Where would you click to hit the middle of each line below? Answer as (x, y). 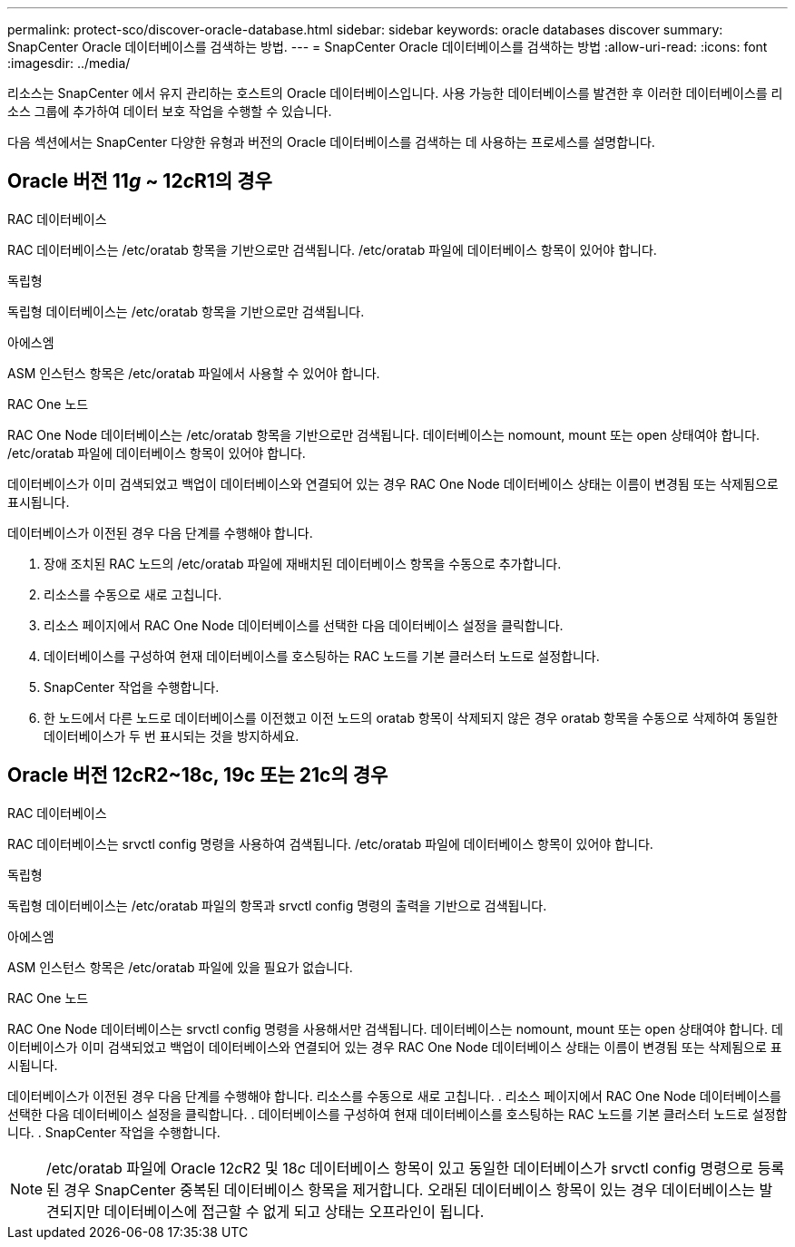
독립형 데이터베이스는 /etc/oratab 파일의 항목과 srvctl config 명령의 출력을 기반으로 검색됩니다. (277, 905)
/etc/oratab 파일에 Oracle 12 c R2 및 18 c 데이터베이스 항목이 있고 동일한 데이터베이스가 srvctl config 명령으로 (400, 1168)
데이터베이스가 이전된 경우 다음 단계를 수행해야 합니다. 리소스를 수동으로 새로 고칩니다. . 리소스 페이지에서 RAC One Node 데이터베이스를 (394, 1096)
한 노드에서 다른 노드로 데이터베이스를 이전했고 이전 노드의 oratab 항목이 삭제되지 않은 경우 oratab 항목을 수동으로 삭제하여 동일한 (411, 717)
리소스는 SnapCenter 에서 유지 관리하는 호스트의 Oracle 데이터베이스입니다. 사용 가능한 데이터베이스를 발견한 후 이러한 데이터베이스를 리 (395, 93)
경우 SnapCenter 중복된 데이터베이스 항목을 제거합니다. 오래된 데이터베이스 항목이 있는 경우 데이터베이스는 (410, 1189)
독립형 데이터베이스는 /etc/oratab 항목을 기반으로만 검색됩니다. (186, 311)
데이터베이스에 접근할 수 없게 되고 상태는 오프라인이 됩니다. (294, 1211)
